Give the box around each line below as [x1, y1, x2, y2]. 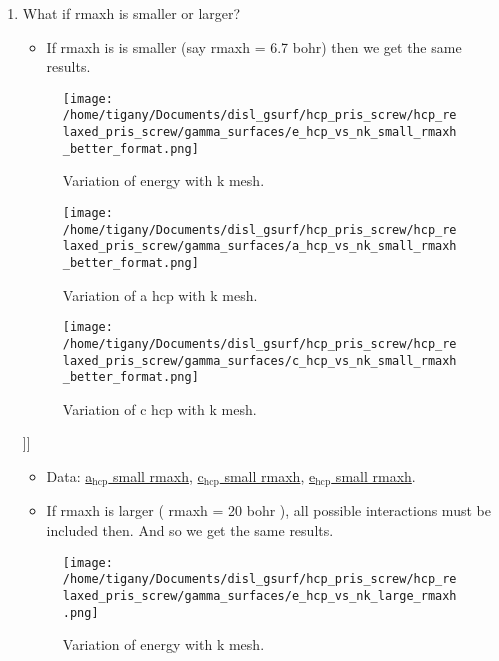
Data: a [46, 466, 93, 487]
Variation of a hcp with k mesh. [62, 284, 258, 305]
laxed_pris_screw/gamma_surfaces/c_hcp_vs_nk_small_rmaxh [62, 353, 457, 368]
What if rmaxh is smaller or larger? [22, 3, 241, 23]
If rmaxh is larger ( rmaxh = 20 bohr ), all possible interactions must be [46, 500, 491, 521]
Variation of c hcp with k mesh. [62, 398, 257, 419]
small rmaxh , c [112, 466, 204, 487]
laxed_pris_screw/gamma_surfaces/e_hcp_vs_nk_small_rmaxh [62, 125, 457, 140]
